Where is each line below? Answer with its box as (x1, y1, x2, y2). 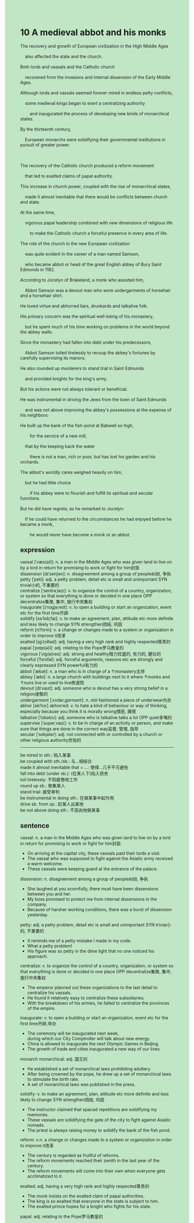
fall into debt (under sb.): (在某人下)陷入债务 (20, 770, 109, 776)
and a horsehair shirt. (20, 293, 63, 298)
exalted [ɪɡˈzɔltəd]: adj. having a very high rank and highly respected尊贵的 (20, 638, 171, 644)
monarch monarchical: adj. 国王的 (20, 1056, 88, 1062)
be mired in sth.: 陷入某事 (20, 752, 71, 758)
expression (20, 546, 55, 554)
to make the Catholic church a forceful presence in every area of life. (29, 230, 168, 236)
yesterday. (27, 911, 49, 917)
